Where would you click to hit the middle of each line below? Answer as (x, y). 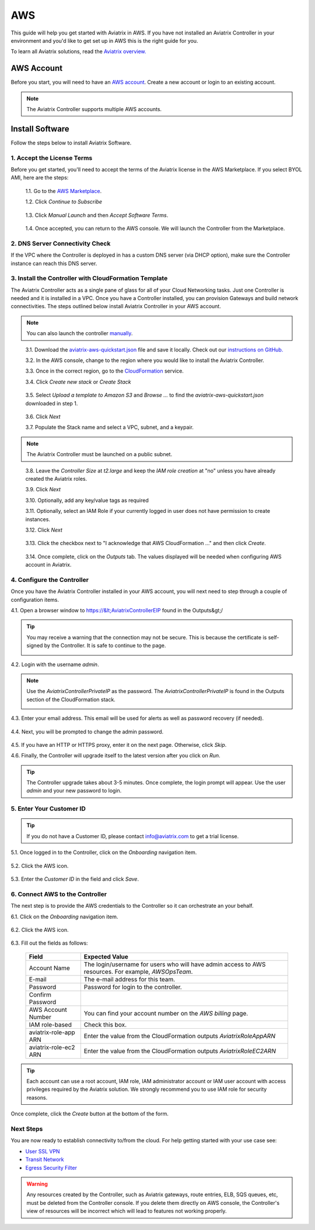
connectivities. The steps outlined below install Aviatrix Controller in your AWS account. (116, 306)
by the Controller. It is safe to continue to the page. (105, 646)
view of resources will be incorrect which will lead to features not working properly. (127, 1211)
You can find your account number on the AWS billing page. (166, 1013)
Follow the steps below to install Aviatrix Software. (71, 143)
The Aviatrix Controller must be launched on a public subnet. (99, 454)
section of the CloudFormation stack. (71, 700)
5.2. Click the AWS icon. (40, 866)
